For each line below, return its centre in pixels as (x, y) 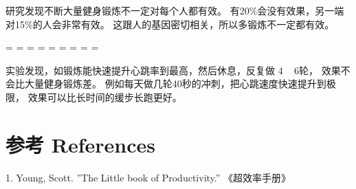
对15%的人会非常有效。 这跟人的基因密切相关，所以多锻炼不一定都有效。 (170, 24)
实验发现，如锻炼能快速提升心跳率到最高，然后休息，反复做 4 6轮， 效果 (173, 70)
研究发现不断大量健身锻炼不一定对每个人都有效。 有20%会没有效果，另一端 (175, 10)
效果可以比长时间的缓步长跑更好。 (105, 97)
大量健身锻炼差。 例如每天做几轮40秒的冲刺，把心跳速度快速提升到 (175, 84)
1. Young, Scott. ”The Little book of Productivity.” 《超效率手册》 (148, 177)
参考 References (80, 144)
